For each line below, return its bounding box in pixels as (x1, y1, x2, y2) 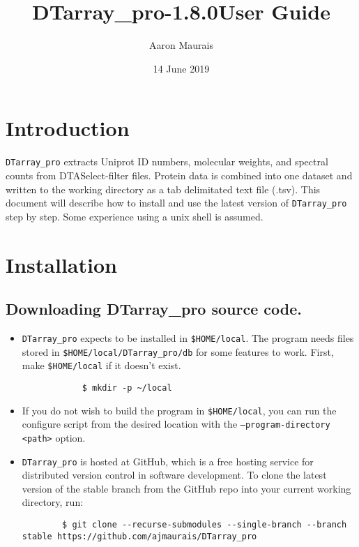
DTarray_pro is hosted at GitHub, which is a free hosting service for (22, 454, 314, 468)
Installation (6, 250, 117, 278)
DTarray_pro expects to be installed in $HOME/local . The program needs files (22, 330, 354, 345)
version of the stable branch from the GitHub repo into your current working (22, 481, 351, 495)
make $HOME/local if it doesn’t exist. (22, 358, 181, 373)
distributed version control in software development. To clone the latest (22, 467, 327, 482)
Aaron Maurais (149, 38, 213, 52)
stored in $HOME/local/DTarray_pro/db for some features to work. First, (22, 344, 334, 359)
